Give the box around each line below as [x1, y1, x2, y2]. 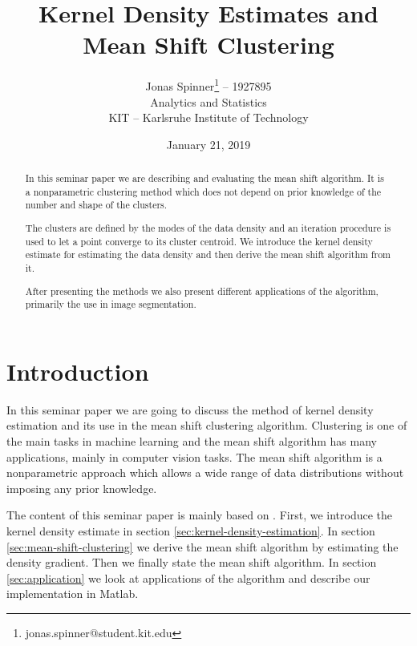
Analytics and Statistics [150, 93, 267, 110]
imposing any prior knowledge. [6, 479, 157, 496]
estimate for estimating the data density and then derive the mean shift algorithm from [25, 248, 391, 261]
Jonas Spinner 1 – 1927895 [145, 75, 272, 94]
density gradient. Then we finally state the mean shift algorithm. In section [6, 554, 377, 571]
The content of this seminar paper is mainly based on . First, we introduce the [6, 507, 392, 523]
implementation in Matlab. [6, 585, 139, 602]
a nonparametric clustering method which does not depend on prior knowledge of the [25, 184, 382, 198]
